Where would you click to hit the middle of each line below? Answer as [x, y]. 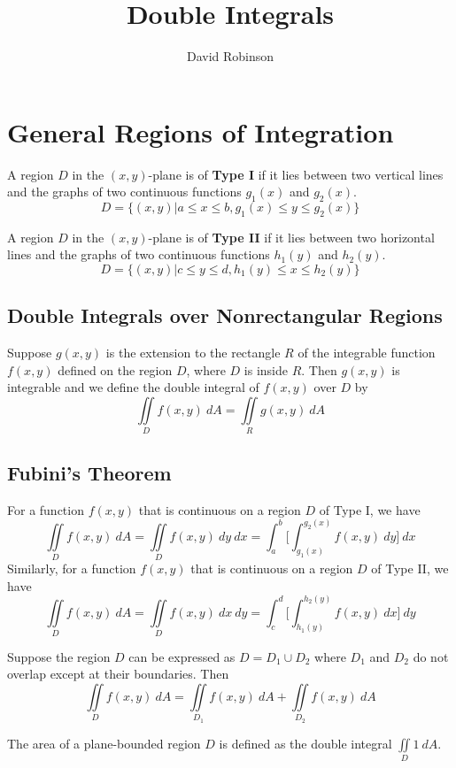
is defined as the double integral [305, 743]
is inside [266, 369]
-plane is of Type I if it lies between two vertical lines [296, 174]
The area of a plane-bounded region [104, 743]
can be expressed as [182, 656]
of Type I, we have [370, 509]
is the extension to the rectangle [193, 353]
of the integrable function [367, 353]
